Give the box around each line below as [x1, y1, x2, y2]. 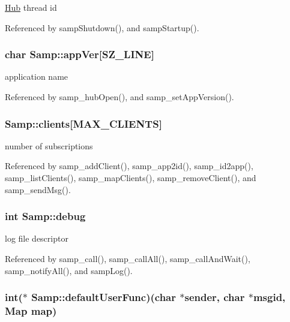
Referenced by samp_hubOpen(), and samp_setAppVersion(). [5, 91, 234, 103]
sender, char [184, 290, 245, 305]
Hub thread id [5, 1, 57, 13]
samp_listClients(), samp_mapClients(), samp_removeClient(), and [5, 171, 256, 183]
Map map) [5, 303, 57, 318]
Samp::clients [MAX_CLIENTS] [5, 116, 162, 131]
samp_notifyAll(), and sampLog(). [5, 264, 133, 276]
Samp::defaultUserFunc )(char [31, 290, 176, 305]
